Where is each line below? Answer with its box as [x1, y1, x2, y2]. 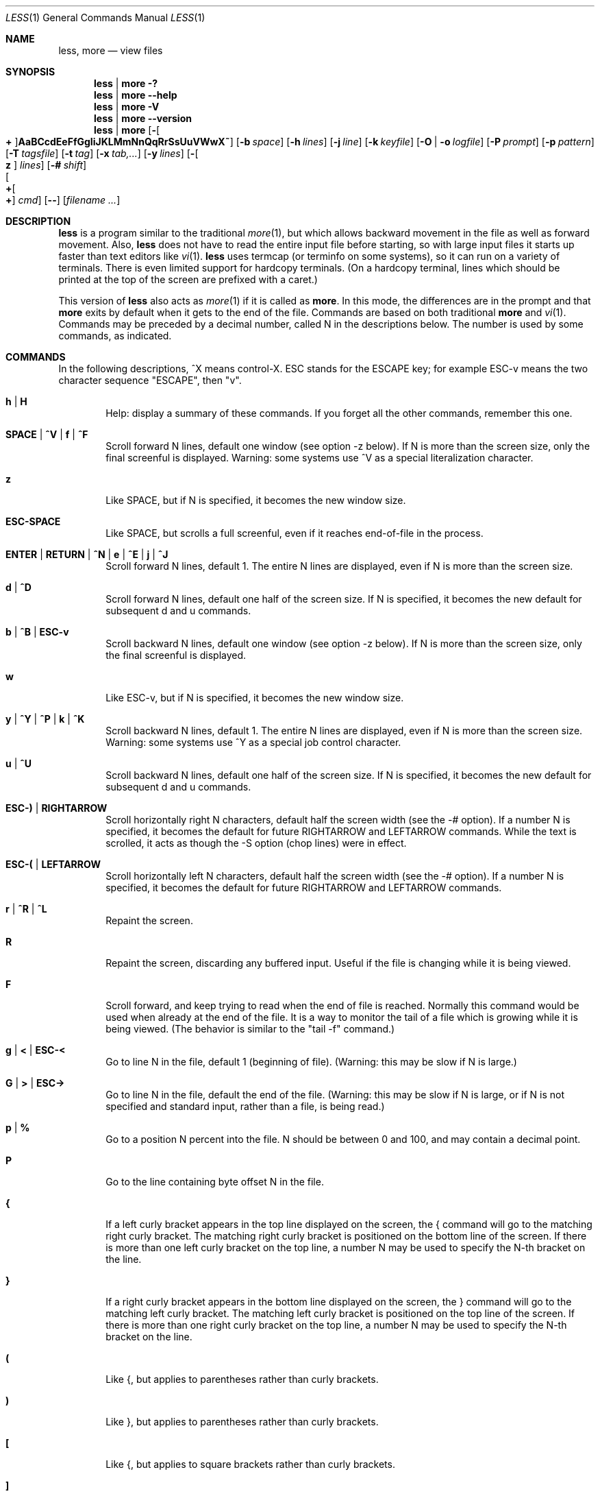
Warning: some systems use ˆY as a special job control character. [105, 736, 401, 748]
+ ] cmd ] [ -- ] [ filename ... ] [5, 194, 121, 206]
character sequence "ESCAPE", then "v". [58, 374, 242, 386]
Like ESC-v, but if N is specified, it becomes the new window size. [105, 692, 404, 703]
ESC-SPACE [5, 516, 61, 527]
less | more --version [94, 112, 192, 124]
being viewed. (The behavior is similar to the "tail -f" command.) [105, 1023, 395, 1035]
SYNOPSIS [5, 66, 55, 77]
